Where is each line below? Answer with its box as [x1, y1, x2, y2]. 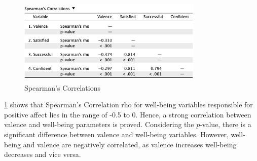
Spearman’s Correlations [24, 82, 101, 93]
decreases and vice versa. [4, 149, 81, 159]
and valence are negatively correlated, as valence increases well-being [23, 139, 237, 149]
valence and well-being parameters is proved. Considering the [4, 119, 194, 130]
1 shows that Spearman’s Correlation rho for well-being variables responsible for [4, 99, 253, 110]
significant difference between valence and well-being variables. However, [4, 129, 229, 140]
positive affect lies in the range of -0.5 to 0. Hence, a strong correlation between [4, 109, 251, 119]
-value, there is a [200, 119, 251, 130]
